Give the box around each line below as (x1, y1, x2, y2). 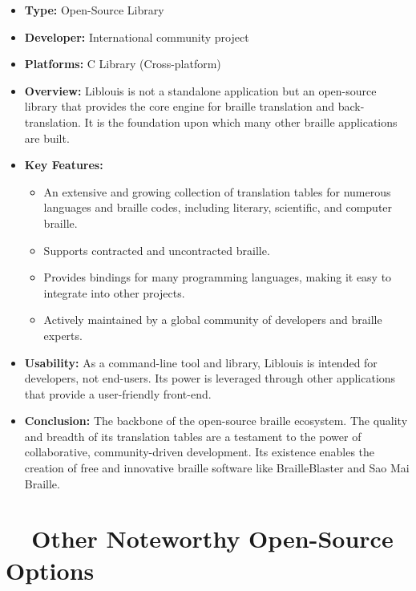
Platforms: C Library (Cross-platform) (24, 55, 221, 72)
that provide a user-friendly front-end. (24, 385, 212, 402)
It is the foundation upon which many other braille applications (84, 113, 398, 130)
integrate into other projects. (43, 284, 185, 301)
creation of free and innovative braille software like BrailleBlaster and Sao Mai (24, 459, 410, 476)
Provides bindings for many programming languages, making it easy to (43, 269, 392, 285)
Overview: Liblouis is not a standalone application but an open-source (24, 82, 377, 99)
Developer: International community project (24, 28, 249, 45)
